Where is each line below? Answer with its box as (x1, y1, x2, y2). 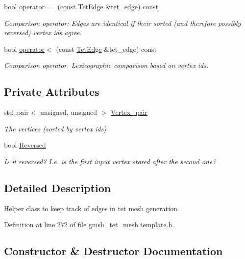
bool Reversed (4, 140, 46, 150)
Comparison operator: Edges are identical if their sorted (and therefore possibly (4, 18, 241, 28)
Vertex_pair (111, 107, 147, 117)
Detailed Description (4, 180, 111, 195)
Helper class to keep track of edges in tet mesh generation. (4, 203, 179, 213)
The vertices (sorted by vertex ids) (4, 123, 106, 133)
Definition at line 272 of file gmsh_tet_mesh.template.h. (4, 219, 174, 230)
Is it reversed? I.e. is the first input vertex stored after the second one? (4, 156, 216, 166)
